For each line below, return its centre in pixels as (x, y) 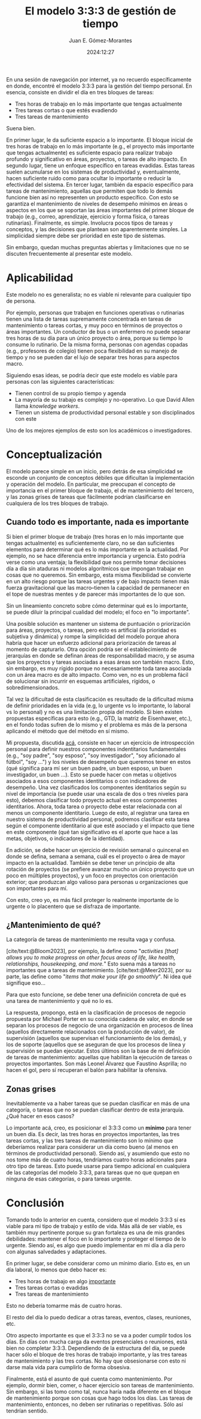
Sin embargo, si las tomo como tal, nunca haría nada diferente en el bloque (99, 1392)
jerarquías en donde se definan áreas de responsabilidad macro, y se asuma (100, 655)
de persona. (21, 301)
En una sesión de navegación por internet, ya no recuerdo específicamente (99, 79)
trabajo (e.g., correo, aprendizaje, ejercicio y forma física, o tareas (88, 216)
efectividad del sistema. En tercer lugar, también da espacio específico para (100, 184)
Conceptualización (54, 455)
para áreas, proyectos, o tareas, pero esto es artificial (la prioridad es (91, 630)
